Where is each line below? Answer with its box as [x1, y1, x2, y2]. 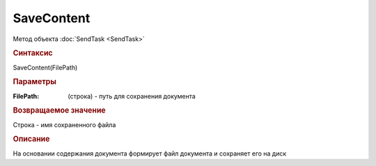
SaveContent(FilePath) [13, 63, 78, 72]
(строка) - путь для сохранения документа [68, 92, 196, 100]
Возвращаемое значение [13, 106, 106, 115]
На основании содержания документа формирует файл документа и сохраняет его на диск [13, 149, 287, 158]
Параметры [13, 77, 57, 87]
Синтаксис [13, 49, 53, 58]
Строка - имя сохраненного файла [13, 120, 116, 128]
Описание [13, 134, 50, 144]
